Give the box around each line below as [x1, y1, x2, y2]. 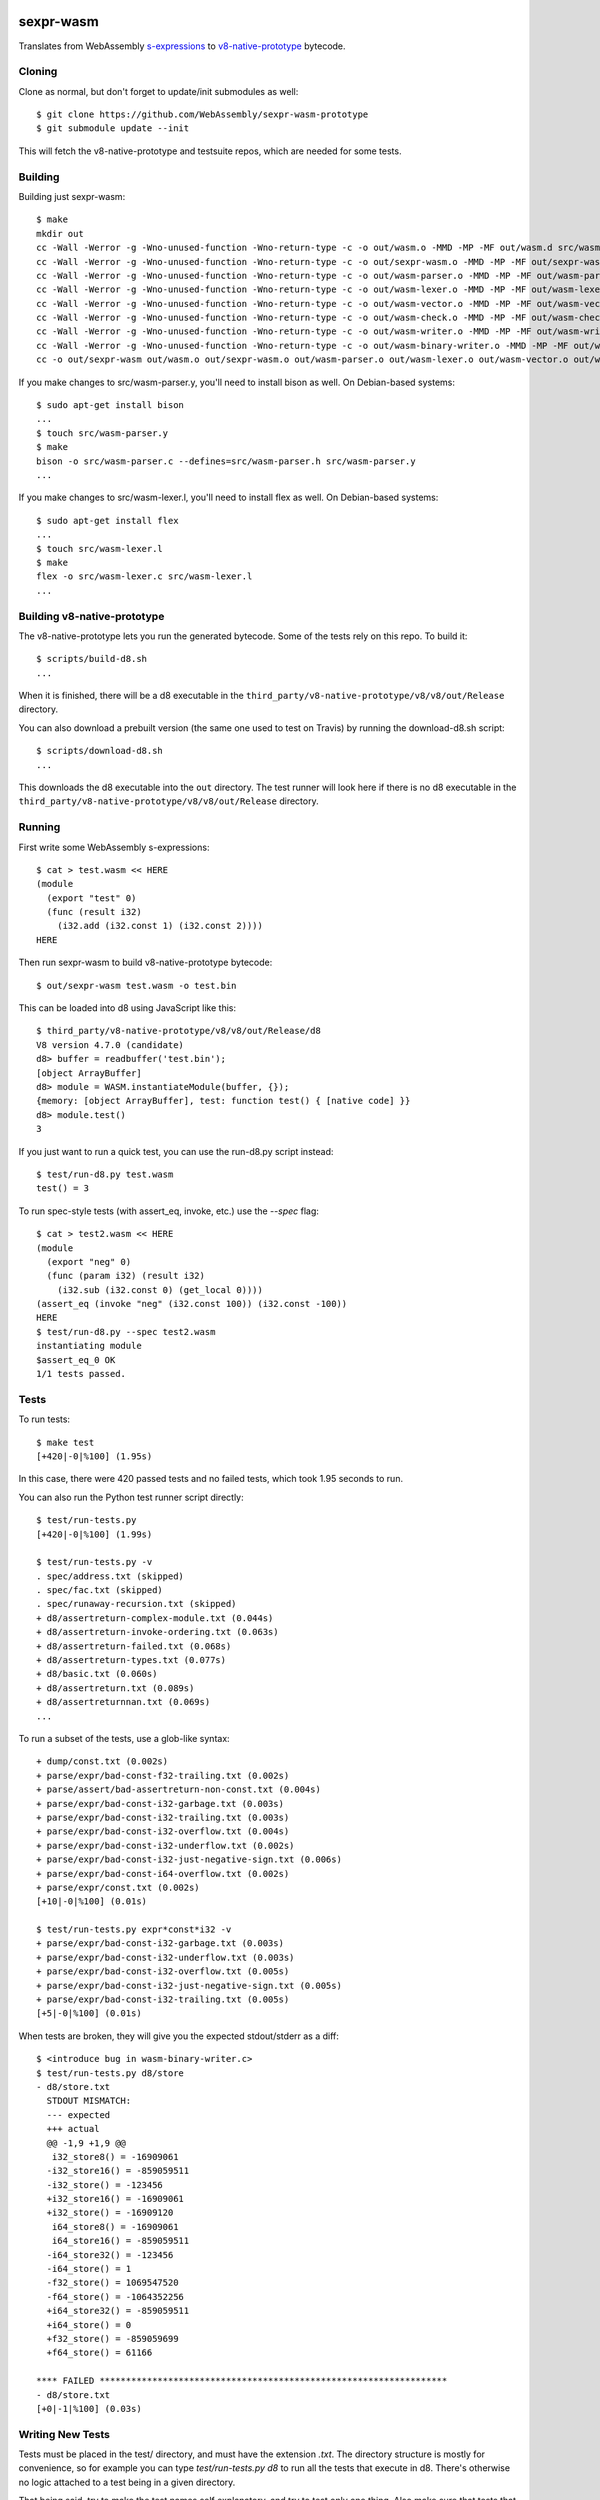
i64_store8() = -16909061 [51, 2221, 179, 2232]
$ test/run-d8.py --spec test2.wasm [36, 1326, 216, 1337]
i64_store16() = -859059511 [51, 2235, 190, 2247]
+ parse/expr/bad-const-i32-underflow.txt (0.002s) [36, 1840, 295, 1851]
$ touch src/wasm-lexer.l [36, 543, 164, 554]
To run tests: [18, 1413, 70, 1425]
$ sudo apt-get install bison [36, 400, 185, 411]
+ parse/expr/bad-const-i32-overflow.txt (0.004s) [36, 1826, 290, 1837]
